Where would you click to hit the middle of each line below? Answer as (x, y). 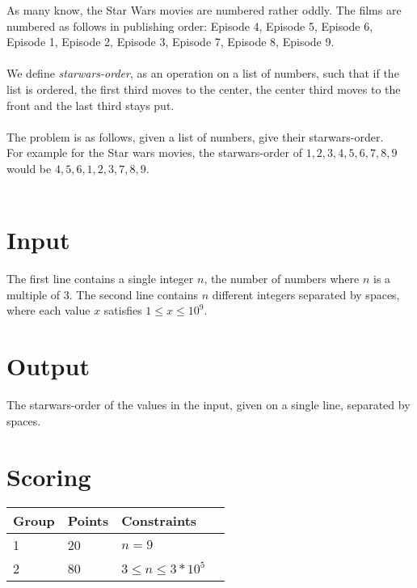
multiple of (34, 294)
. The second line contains (133, 294)
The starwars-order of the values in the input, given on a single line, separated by (208, 405)
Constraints (159, 521)
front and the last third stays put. (91, 105)
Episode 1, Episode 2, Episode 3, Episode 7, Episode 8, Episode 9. (171, 42)
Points (88, 521)
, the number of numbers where (282, 279)
